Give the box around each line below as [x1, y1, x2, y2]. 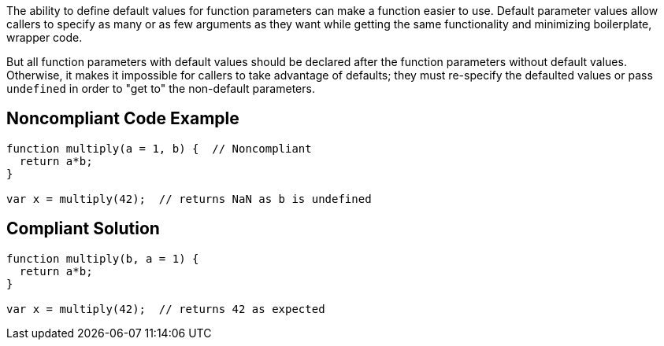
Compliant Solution [6, 219, 160, 239]
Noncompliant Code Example [6, 109, 239, 129]
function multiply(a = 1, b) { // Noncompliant [6, 142, 312, 155]
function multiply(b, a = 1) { [6, 252, 199, 265]
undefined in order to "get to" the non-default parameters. [6, 82, 315, 95]
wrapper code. [6, 31, 83, 44]
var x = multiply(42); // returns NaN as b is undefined [6, 192, 372, 205]
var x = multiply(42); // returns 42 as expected [6, 302, 325, 315]
